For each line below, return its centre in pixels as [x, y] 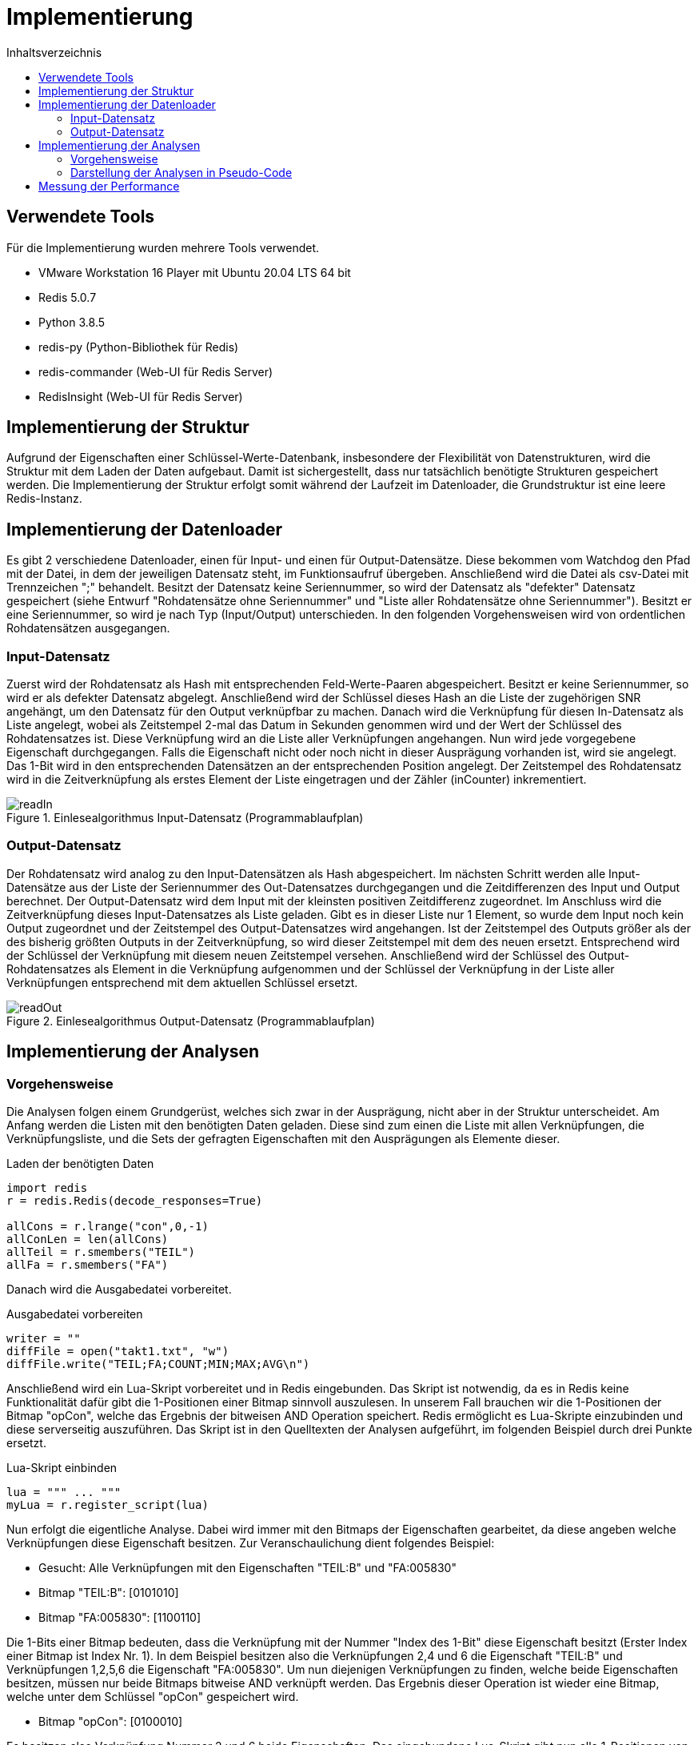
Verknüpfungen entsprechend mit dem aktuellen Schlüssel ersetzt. [182, 982]
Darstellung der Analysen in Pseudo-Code [181, 172]
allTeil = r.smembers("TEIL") [101, 1252]
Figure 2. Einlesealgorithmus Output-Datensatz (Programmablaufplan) [191, 1021]
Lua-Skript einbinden [62, 1468]
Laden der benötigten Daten [80, 1163]
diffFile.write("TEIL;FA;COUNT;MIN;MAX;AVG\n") [158, 1364]
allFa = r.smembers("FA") [88, 1265]
